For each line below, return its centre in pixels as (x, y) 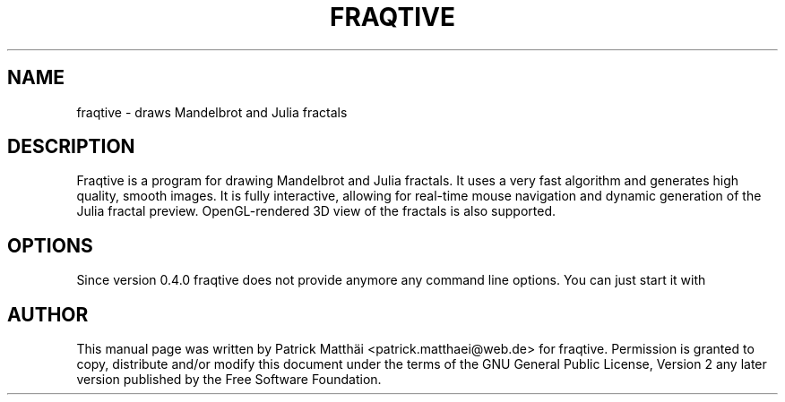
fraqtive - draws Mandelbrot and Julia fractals (212, 112)
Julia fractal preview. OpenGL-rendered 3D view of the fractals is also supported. (316, 211)
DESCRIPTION (71, 147)
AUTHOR (48, 314)
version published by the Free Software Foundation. (229, 380)
